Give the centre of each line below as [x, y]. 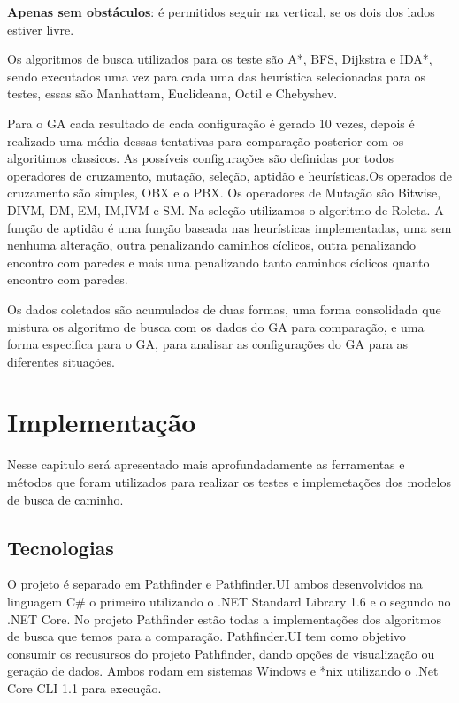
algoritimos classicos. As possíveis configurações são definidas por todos [200, 158]
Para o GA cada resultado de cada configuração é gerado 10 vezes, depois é [211, 123]
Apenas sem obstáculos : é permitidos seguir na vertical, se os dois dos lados [221, 12]
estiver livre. [41, 29]
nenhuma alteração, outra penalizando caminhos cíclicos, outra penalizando [211, 245]
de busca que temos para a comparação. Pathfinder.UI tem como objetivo [207, 636]
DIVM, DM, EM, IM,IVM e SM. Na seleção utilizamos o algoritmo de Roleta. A [226, 209]
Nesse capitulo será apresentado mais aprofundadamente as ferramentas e [206, 464]
